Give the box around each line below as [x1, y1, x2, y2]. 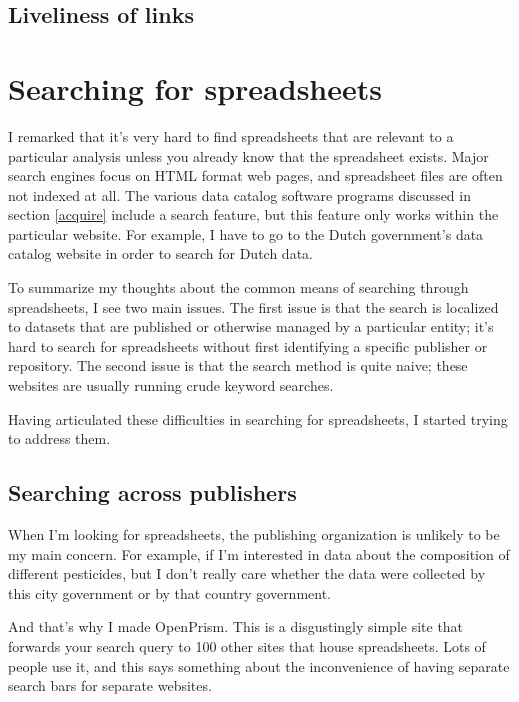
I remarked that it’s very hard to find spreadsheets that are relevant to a [8, 125, 454, 146]
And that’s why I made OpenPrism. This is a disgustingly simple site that [8, 616, 464, 637]
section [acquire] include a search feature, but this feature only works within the [8, 204, 499, 225]
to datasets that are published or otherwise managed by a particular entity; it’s [8, 316, 494, 337]
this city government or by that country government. [8, 582, 332, 603]
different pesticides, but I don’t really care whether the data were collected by [8, 563, 486, 584]
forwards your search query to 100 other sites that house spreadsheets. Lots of [8, 635, 486, 656]
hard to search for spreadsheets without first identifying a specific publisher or [8, 335, 488, 356]
